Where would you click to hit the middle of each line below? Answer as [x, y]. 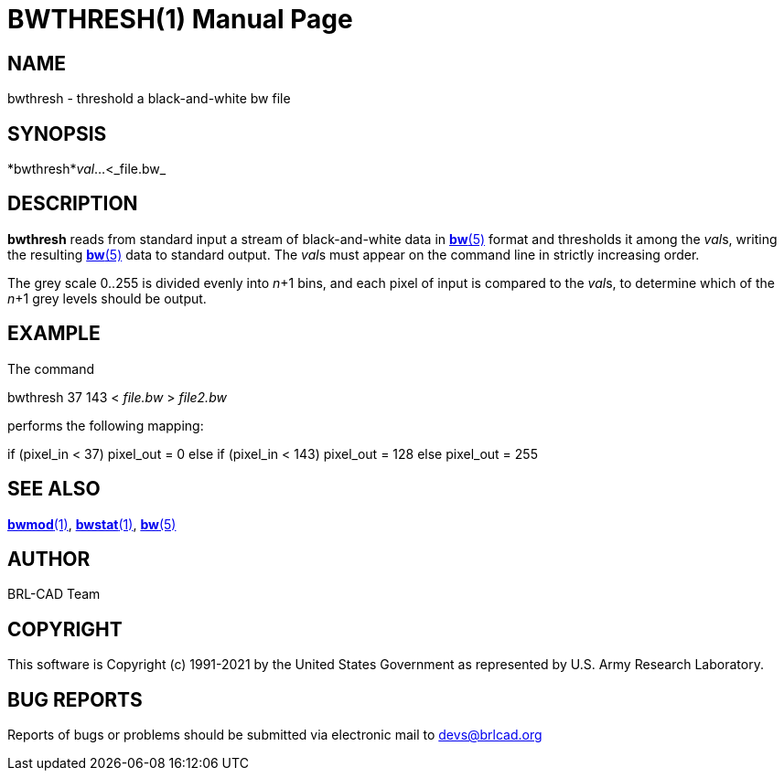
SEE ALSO [54, 489]
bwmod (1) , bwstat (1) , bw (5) [92, 524]
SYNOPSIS [57, 133]
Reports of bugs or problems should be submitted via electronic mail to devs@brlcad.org [275, 735]
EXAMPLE [54, 334]
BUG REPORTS [75, 699]
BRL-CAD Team [54, 594]
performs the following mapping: [106, 425]
